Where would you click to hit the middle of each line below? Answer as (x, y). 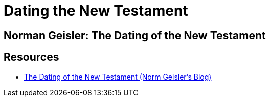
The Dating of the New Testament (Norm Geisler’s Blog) (118, 77)
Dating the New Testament (96, 11)
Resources (31, 57)
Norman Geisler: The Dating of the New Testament (135, 35)
